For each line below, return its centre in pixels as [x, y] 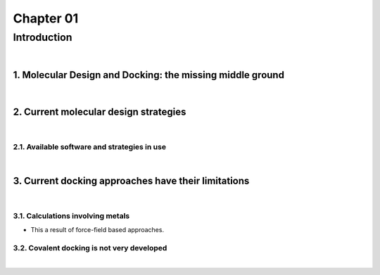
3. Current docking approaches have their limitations [131, 181]
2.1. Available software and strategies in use [90, 146]
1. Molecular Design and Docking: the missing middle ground [149, 75]
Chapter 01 [46, 18]
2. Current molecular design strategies [100, 112]
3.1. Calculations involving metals [71, 216]
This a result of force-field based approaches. [97, 230]
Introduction [43, 37]
